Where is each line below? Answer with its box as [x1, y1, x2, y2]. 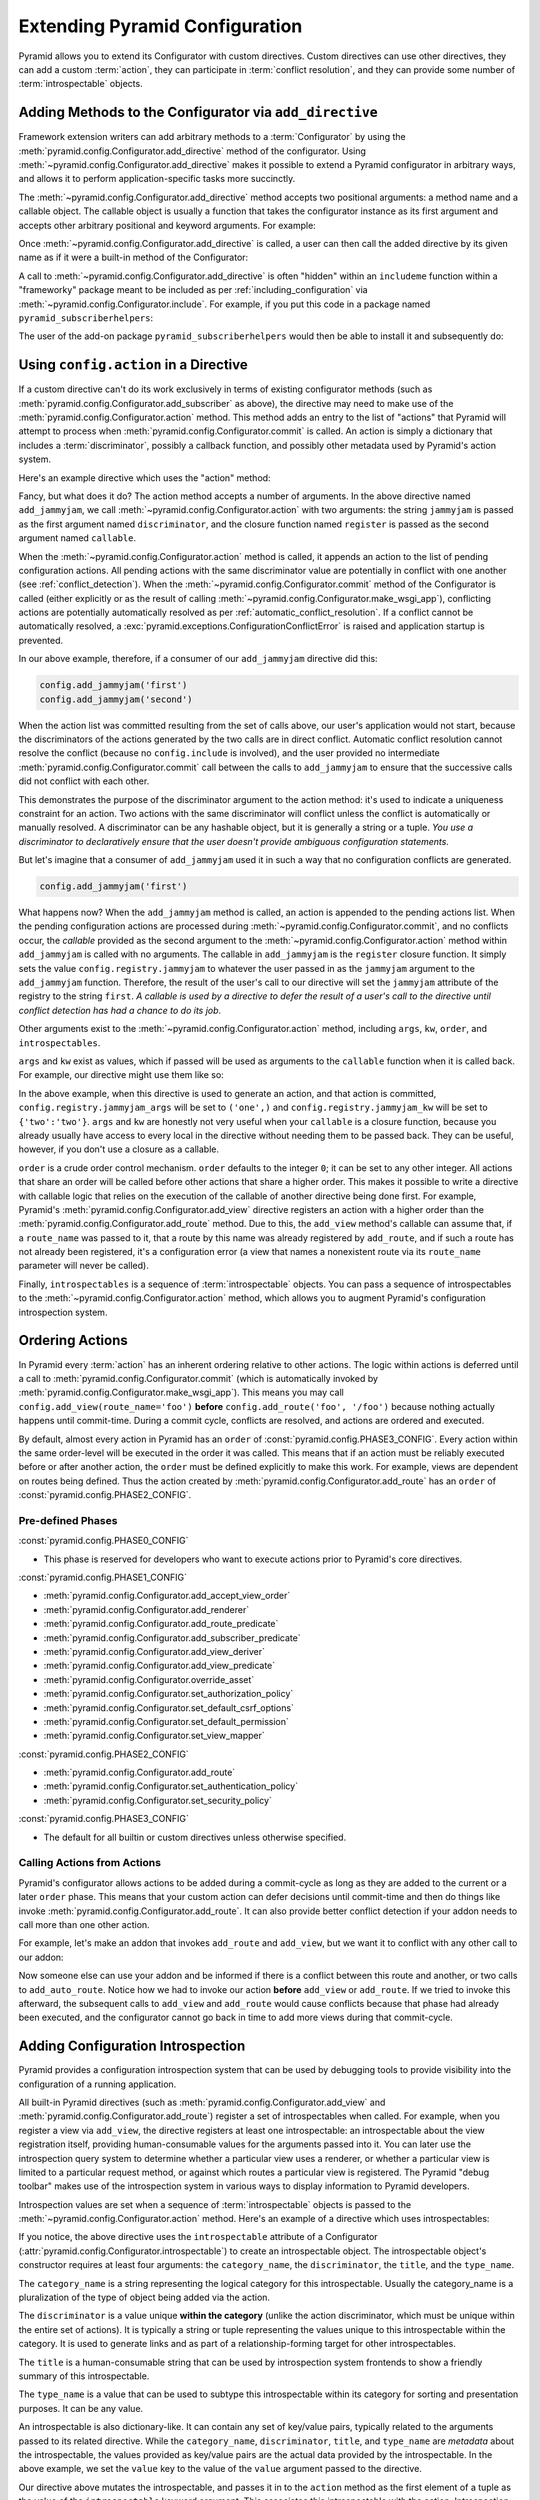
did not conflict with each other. [18, 775, 150, 787]
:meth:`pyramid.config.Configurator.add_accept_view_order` [43, 1590, 291, 1602]
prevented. [18, 634, 64, 646]
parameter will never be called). [18, 1260, 149, 1272]
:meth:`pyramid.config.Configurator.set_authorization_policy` [43, 1688, 294, 1700]
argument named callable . [18, 532, 137, 544]
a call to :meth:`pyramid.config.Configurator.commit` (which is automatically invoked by [18, 1372, 379, 1384]
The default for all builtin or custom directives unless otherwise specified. [43, 1831, 347, 1843]
